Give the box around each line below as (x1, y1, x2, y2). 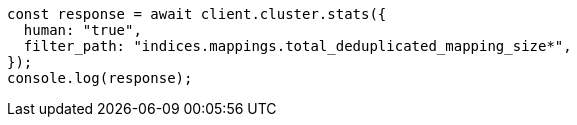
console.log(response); (7, 70, 193, 86)
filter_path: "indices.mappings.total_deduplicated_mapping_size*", (23, 38, 572, 54)
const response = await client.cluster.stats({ (7, 6, 387, 22)
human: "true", (23, 22, 142, 38)
